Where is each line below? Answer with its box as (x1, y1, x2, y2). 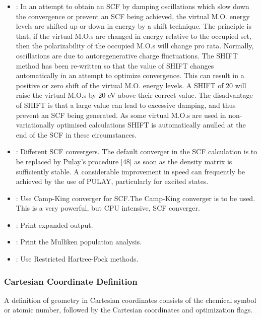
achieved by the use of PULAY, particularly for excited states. (16, 176, 209, 186)
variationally (16, 119, 55, 130)
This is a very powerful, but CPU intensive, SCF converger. (16, 203, 200, 213)
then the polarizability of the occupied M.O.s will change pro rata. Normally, (16, 40, 254, 51)
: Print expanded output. (16, 219, 93, 230)
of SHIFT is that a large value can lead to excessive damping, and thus (16, 99, 236, 110)
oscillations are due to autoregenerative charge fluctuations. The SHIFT (16, 50, 238, 60)
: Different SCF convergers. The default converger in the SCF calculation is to (16, 146, 257, 157)
